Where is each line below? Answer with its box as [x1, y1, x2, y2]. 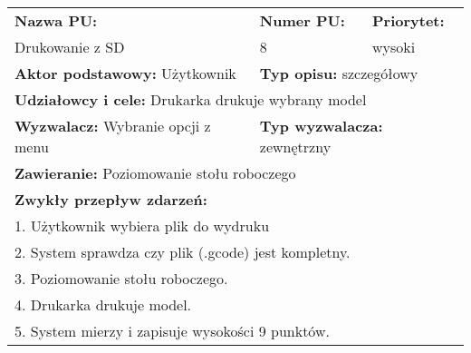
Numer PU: [259, 10, 345, 31]
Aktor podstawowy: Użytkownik [14, 63, 236, 83]
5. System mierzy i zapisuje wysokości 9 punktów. [14, 320, 330, 341]
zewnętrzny [259, 136, 332, 157]
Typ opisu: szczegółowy [259, 63, 418, 83]
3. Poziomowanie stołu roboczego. [14, 268, 228, 289]
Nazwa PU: [14, 10, 98, 31]
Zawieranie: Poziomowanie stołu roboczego [14, 162, 296, 183]
